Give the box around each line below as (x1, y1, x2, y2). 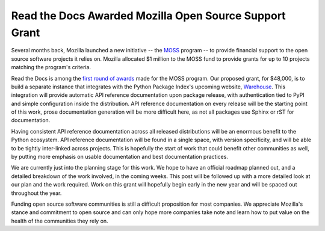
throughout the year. (11, 189, 62, 197)
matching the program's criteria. (11, 64, 91, 71)
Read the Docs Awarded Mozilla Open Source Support (11, 9, 286, 22)
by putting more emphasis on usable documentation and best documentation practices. (11, 153, 229, 161)
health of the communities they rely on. (11, 217, 108, 224)
